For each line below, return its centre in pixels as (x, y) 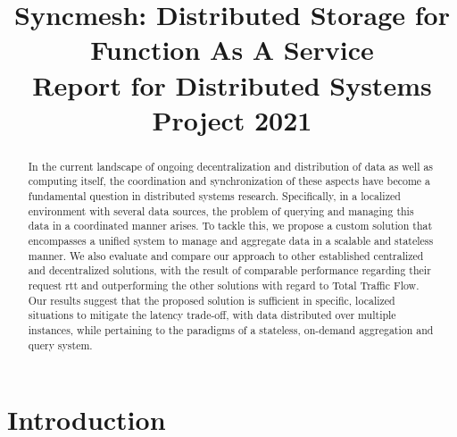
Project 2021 (232, 119)
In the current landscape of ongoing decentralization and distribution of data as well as (231, 166)
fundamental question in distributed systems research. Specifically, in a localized (214, 196)
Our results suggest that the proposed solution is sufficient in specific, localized (212, 300)
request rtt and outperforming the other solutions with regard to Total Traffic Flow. (224, 285)
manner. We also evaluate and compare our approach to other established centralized (226, 255)
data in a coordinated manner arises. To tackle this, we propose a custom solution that (230, 226)
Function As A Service (232, 50)
